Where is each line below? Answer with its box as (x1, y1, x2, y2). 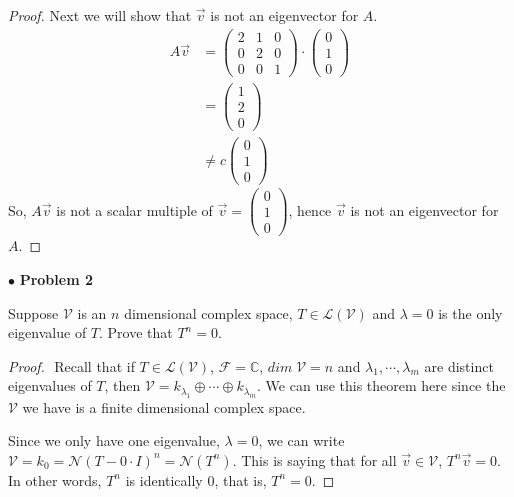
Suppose (8, 302, 59, 323)
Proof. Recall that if (8, 355, 135, 376)
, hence (288, 199, 332, 220)
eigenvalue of (8, 322, 87, 343)
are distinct (424, 355, 494, 376)
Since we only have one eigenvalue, (8, 430, 220, 451)
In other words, (8, 469, 102, 490)
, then (104, 375, 141, 396)
